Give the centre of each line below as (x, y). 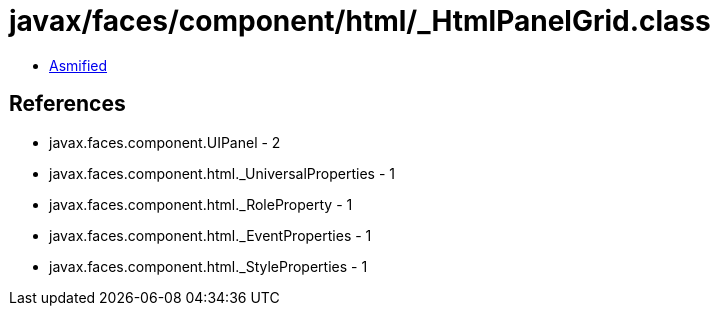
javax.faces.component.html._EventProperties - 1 (210, 235)
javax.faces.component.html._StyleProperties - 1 (208, 266)
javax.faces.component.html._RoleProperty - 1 (201, 204)
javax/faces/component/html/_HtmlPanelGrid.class (360, 21)
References (67, 104)
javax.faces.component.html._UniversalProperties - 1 (222, 173)
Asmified (78, 65)
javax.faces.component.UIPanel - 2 (165, 142)
